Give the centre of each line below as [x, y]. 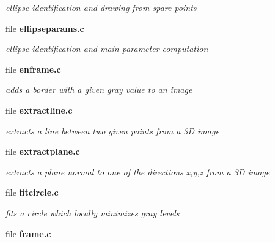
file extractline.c [39, 110]
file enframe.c [33, 69]
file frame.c [28, 233]
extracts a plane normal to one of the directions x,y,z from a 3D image [138, 171]
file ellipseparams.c [45, 28]
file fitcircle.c [32, 192]
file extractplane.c [43, 151]
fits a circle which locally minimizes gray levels [93, 212]
